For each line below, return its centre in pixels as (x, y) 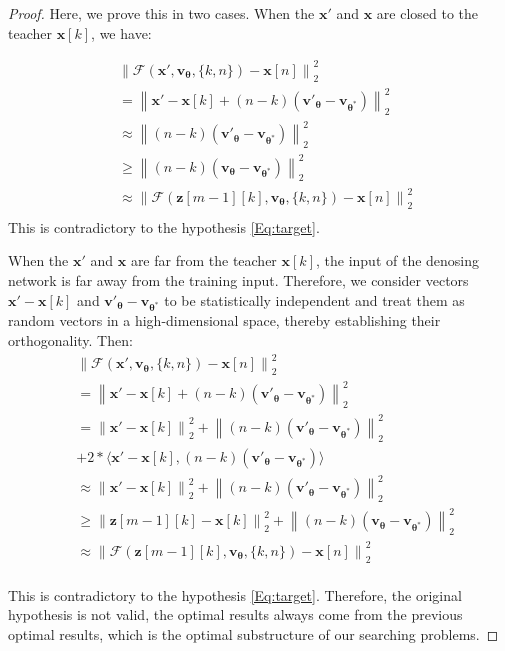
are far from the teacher (203, 260)
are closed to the (427, 13)
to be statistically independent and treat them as (314, 299)
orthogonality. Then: (70, 339)
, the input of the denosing (397, 260)
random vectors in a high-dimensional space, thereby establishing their (224, 320)
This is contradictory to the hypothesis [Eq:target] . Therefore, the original (235, 594)
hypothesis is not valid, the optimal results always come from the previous (235, 614)
